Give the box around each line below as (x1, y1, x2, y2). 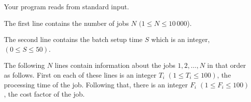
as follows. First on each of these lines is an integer (4, 69, 157, 80)
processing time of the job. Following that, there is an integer (4, 79, 188, 89)
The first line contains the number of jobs (4, 18, 129, 28)
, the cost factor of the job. (4, 89, 85, 99)
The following (4, 60, 45, 70)
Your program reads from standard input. (4, 1, 129, 11)
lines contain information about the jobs (54, 60, 176, 70)
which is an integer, (151, 34, 210, 44)
